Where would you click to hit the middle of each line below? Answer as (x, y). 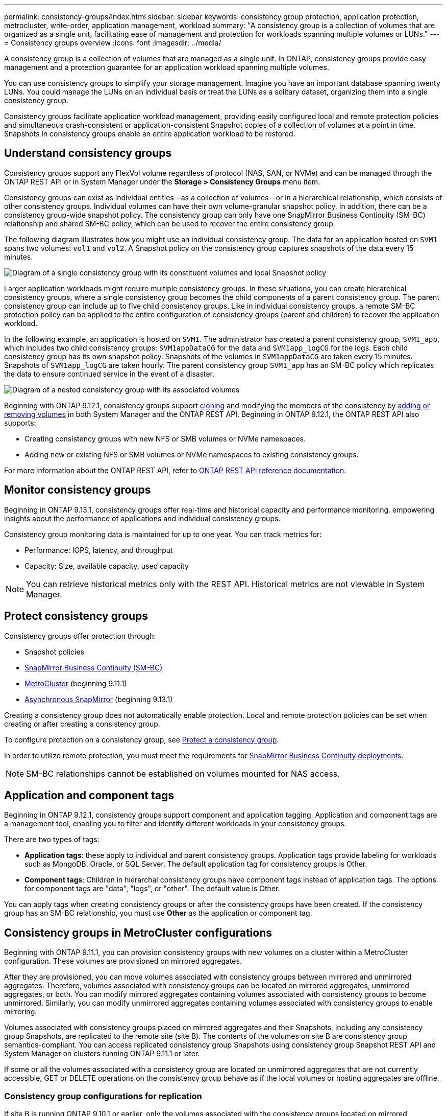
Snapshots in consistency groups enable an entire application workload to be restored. (150, 134)
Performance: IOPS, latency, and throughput (99, 550)
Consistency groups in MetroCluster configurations (138, 933)
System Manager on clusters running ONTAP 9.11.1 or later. (102, 1054)
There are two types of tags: (52, 840)
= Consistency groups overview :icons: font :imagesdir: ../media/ (113, 43)
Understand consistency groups (88, 153)
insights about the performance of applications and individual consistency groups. (142, 518)
